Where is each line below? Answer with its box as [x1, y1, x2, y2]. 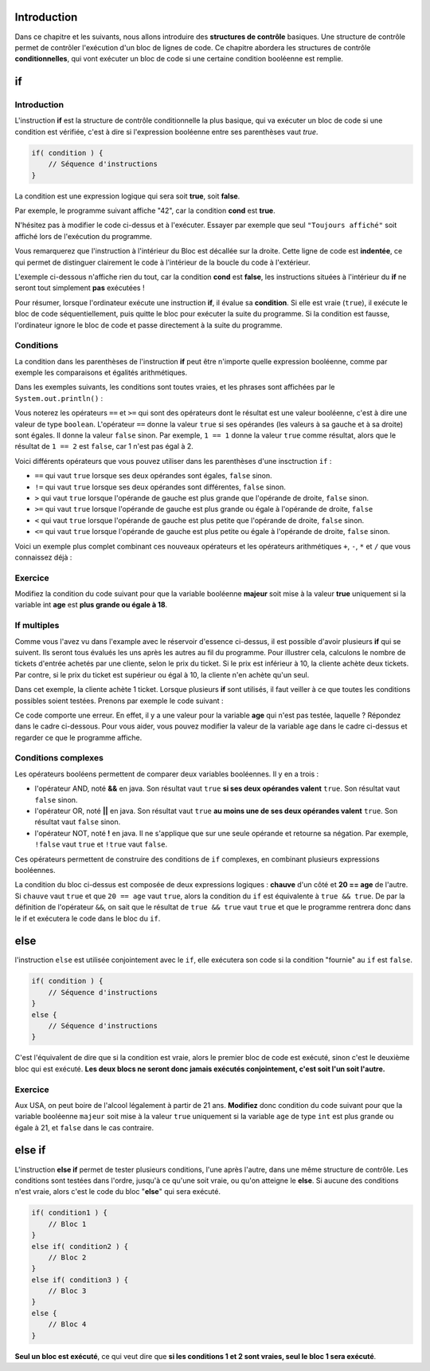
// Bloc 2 [48, 1252, 87, 1262]
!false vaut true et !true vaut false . [34, 839, 168, 849]
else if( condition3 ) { [31, 1275, 129, 1284]
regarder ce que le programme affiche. [14, 733, 143, 742]
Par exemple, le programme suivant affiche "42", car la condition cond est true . [14, 206, 276, 215]
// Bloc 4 [48, 1320, 87, 1329]
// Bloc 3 [48, 1287, 87, 1295]
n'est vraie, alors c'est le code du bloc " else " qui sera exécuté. [14, 1187, 221, 1196]
